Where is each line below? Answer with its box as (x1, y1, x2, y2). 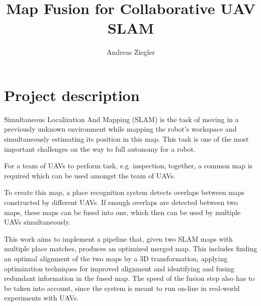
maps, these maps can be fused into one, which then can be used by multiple (4, 207, 241, 217)
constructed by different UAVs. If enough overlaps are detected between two (4, 197, 238, 207)
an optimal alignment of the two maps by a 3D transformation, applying (4, 253, 228, 263)
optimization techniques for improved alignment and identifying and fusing (4, 263, 235, 273)
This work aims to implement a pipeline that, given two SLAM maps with (4, 233, 233, 244)
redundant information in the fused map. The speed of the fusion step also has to (4, 273, 255, 283)
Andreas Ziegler (106, 47, 155, 57)
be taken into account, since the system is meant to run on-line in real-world (4, 282, 240, 293)
